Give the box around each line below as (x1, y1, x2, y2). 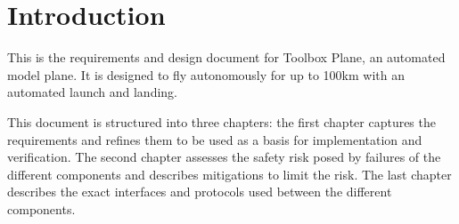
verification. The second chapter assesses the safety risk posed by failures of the (7, 148, 441, 166)
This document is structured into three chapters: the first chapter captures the (7, 112, 436, 131)
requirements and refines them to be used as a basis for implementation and (7, 130, 422, 148)
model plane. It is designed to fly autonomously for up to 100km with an (7, 65, 405, 84)
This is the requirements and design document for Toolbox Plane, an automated (7, 48, 446, 67)
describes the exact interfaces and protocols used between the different (7, 182, 392, 201)
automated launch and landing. (7, 83, 177, 101)
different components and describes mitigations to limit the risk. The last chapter (7, 164, 452, 183)
